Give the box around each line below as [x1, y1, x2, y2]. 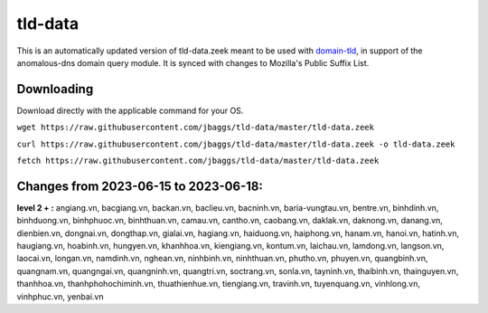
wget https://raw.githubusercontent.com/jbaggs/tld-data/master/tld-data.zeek [16, 122, 375, 133]
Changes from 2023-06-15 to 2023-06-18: [16, 178, 264, 194]
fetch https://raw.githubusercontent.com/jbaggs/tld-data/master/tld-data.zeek [16, 156, 380, 166]
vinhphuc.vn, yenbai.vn [16, 290, 104, 302]
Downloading [16, 81, 94, 97]
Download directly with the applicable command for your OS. [16, 105, 244, 116]
